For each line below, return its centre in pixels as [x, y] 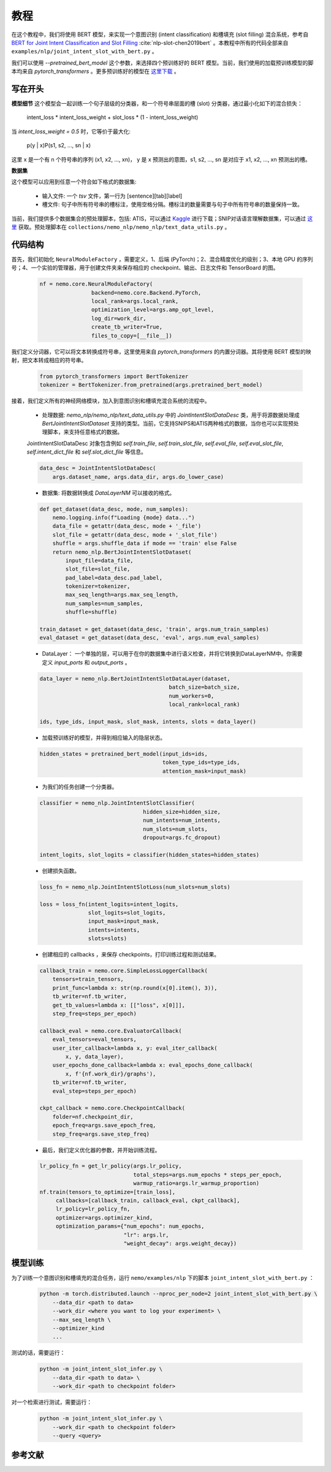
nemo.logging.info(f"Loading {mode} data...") [124, 517]
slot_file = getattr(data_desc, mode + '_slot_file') [135, 535]
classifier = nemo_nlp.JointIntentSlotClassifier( [117, 803]
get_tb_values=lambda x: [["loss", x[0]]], [119, 1005]
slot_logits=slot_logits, [127, 912]
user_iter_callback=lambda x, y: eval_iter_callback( [135, 1048]
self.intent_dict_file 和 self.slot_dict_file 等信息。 [87, 452]
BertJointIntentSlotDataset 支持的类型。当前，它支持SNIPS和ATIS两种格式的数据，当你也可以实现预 [168, 424]
